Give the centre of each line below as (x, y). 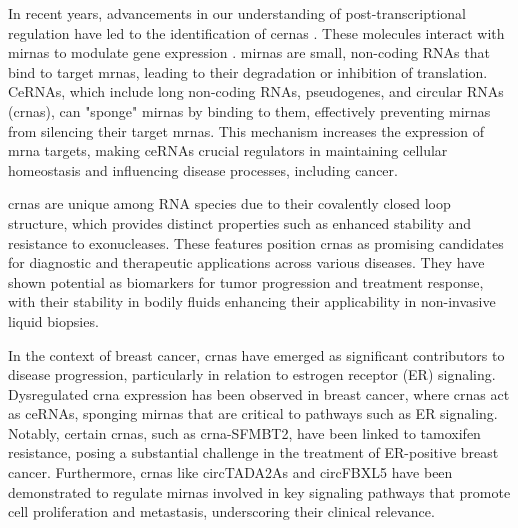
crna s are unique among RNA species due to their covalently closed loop (229, 203)
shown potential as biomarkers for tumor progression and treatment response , (246, 281)
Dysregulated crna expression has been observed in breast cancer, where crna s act (259, 393)
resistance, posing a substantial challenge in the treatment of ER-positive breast (253, 452)
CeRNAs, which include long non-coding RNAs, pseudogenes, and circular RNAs (256, 91)
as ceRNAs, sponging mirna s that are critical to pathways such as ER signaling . (253, 413)
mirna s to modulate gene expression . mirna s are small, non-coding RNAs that (249, 52)
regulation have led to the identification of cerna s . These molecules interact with (256, 32)
